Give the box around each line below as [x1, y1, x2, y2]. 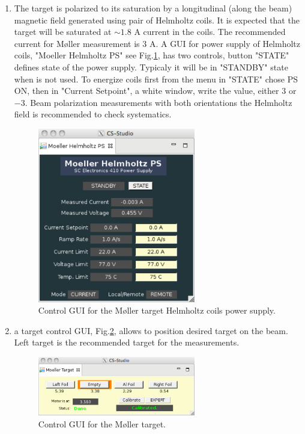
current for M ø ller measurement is [14, 37, 140, 49]
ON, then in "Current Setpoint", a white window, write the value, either [14, 84, 279, 97]
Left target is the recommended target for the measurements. [14, 336, 240, 349]
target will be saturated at [14, 25, 112, 38]
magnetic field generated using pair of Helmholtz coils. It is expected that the [14, 13, 300, 26]
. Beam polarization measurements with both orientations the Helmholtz [25, 96, 292, 108]
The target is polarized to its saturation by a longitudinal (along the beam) [14, 2, 292, 14]
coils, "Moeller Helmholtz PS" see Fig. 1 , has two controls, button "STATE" [14, 49, 289, 61]
